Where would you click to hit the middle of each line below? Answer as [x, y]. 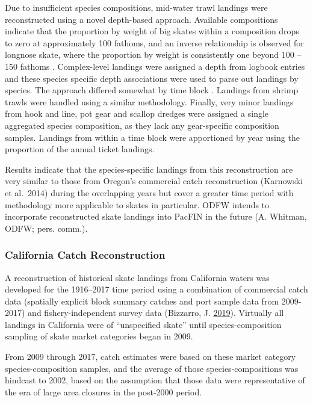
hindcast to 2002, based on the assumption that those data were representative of [155, 380]
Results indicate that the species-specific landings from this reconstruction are [149, 169]
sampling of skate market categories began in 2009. [99, 336]
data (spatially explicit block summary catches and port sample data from [142, 301]
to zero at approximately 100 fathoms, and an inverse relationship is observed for [154, 42]
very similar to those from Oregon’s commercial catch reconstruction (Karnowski [154, 181]
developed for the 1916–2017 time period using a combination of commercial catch [156, 289]
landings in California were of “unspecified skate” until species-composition [143, 324]
